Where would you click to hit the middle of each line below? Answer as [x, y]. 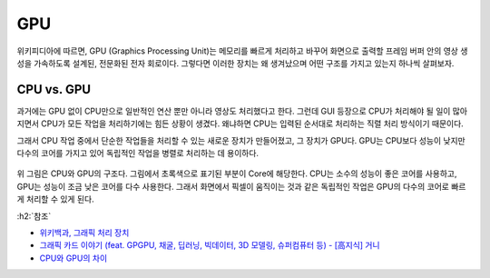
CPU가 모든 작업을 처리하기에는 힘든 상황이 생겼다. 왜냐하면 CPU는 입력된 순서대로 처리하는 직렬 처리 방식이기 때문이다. [253, 124]
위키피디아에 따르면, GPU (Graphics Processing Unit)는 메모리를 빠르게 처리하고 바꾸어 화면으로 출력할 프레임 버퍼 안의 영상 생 [242, 51]
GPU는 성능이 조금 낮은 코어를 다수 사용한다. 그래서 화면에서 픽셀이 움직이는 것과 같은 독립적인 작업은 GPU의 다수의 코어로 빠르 [241, 186]
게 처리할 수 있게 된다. [55, 199]
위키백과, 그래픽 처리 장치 [84, 233]
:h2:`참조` [34, 216]
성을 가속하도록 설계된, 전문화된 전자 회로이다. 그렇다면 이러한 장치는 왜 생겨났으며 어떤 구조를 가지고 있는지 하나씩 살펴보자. [235, 63]
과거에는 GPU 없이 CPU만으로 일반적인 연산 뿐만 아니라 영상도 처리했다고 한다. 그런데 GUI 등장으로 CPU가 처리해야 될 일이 [234, 111]
